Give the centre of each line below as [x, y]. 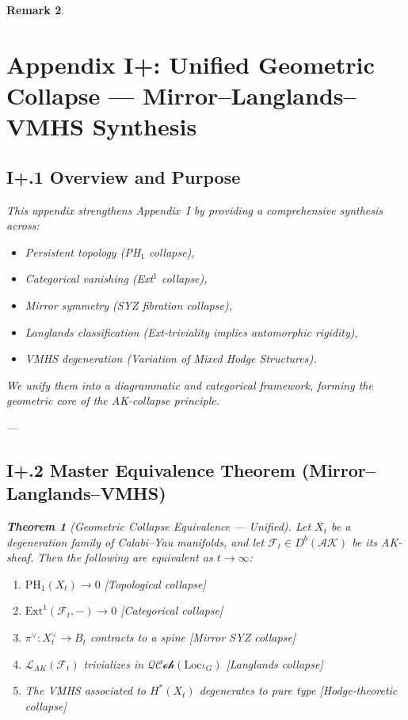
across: [23, 225]
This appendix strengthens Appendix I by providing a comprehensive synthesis [195, 210]
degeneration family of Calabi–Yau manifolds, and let [135, 541]
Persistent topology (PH [83, 251]
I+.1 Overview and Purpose [124, 176]
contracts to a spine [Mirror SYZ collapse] [193, 637]
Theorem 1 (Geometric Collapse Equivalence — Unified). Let [159, 526]
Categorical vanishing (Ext [89, 278]
